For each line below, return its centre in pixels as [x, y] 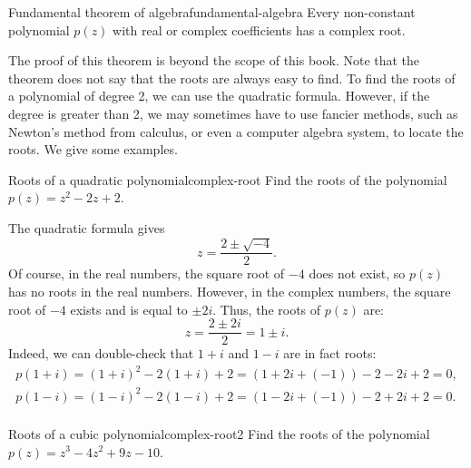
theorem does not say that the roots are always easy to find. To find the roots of [232, 78]
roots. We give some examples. [93, 149]
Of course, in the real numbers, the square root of [147, 273]
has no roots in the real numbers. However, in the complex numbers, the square [230, 291]
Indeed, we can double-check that [101, 353]
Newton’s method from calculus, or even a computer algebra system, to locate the [236, 131]
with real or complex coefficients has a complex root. [259, 29]
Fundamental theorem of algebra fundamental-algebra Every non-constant [212, 12]
